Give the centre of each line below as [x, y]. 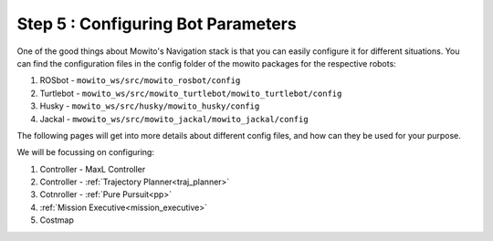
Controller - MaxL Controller [93, 169]
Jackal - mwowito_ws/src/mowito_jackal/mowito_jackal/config [174, 119]
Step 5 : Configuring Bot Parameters [157, 24]
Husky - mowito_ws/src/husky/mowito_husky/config [150, 106]
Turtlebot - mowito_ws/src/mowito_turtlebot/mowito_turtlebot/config [191, 93]
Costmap [57, 220]
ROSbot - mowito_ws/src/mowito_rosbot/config [140, 80]
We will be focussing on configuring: [86, 152]
